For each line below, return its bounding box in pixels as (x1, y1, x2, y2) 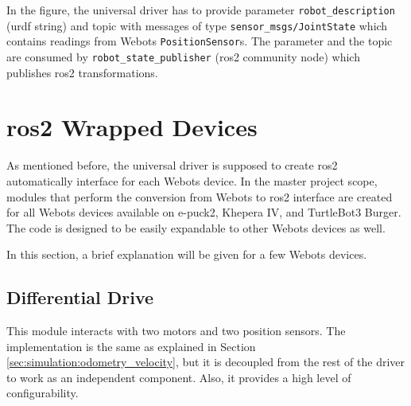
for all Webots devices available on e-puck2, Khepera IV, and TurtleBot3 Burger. (6, 204, 401, 221)
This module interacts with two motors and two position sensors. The (6, 322, 346, 339)
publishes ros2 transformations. (6, 64, 158, 80)
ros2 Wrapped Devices (6, 111, 258, 143)
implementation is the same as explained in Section (6, 338, 256, 354)
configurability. (6, 385, 79, 401)
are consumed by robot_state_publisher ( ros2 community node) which (6, 48, 360, 64)
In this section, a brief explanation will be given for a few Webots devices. (6, 246, 367, 263)
